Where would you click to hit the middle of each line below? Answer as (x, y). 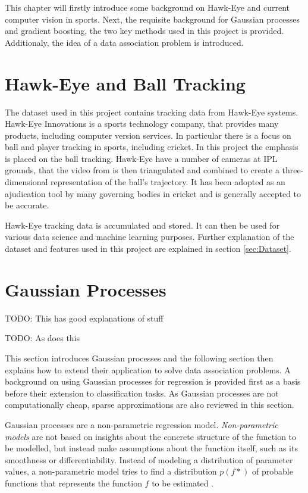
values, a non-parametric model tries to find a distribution (111, 471)
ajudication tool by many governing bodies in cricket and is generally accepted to (153, 193)
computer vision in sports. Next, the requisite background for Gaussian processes (153, 19)
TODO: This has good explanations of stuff (84, 318)
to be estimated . (183, 483)
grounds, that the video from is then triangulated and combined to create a (142, 170)
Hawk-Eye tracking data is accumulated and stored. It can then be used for (142, 225)
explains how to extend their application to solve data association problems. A (148, 369)
